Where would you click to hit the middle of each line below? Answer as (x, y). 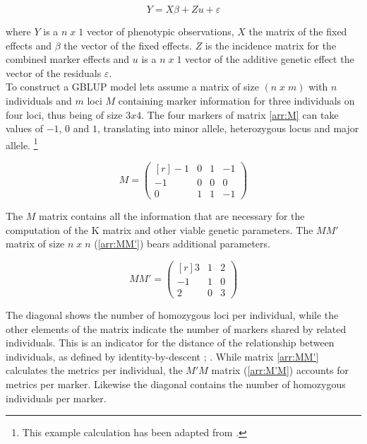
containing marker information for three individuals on (236, 100)
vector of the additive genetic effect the (270, 59)
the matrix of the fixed (298, 31)
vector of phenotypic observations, (160, 31)
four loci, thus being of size (64, 114)
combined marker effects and (68, 59)
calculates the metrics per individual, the (94, 370)
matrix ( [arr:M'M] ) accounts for (280, 370)
